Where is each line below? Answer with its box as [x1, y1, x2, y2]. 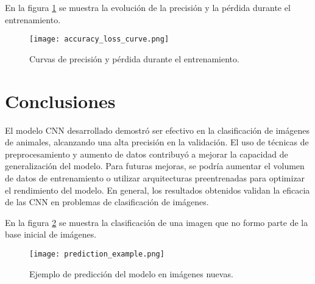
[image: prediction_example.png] [29, 249, 165, 258]
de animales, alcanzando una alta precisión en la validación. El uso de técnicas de [5, 136, 309, 148]
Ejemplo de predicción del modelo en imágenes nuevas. [29, 267, 233, 280]
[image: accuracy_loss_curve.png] [29, 35, 169, 44]
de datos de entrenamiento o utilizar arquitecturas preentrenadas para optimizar [5, 171, 305, 184]
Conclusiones [5, 88, 116, 113]
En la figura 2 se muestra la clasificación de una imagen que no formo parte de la [5, 216, 308, 228]
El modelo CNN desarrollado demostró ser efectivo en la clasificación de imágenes [5, 123, 310, 136]
